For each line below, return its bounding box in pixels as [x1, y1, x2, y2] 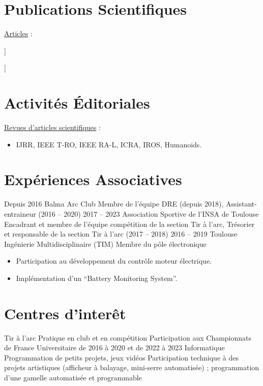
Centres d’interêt [4, 302, 126, 323]
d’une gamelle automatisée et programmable [4, 372, 142, 382]
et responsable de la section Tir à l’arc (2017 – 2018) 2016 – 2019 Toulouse [4, 228, 238, 239]
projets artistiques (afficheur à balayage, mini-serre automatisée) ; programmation [4, 362, 259, 373]
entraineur [4, 208, 36, 219]
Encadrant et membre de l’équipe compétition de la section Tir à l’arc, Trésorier [4, 218, 255, 229]
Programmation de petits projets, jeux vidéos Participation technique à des [4, 352, 239, 363]
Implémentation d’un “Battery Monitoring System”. [16, 272, 178, 283]
